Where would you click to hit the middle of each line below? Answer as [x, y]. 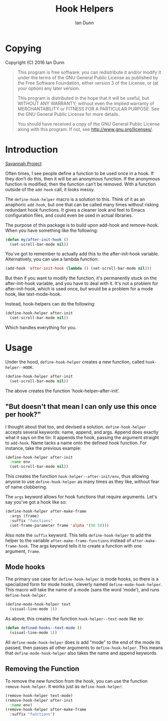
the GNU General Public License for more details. [68, 114]
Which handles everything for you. [41, 327]
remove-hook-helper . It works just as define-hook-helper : [64, 686]
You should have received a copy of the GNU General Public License [89, 124]
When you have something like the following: [52, 230]
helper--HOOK [19, 368]
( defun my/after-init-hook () [37, 239]
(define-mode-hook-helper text [38, 605]
